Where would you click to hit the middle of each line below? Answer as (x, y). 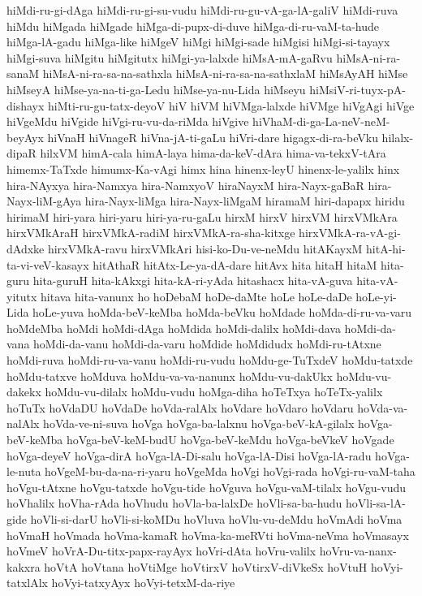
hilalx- (398, 137)
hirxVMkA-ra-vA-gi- (350, 233)
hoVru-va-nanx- (358, 551)
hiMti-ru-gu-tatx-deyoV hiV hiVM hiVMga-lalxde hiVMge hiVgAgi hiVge (231, 105)
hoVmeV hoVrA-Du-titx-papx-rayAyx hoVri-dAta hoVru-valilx (161, 551)
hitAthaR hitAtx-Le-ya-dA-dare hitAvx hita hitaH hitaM (235, 264)
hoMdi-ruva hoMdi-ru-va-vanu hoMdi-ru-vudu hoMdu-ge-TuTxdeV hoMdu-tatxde (210, 360)
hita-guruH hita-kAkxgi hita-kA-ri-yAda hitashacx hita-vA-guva (193, 281)
